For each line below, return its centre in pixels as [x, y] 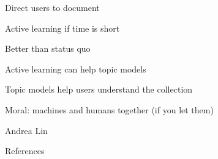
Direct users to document [52, 7]
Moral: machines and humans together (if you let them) [109, 109]
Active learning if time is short [62, 28]
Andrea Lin [26, 130]
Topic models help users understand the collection [99, 89]
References [25, 151]
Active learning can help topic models [76, 69]
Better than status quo [48, 48]
